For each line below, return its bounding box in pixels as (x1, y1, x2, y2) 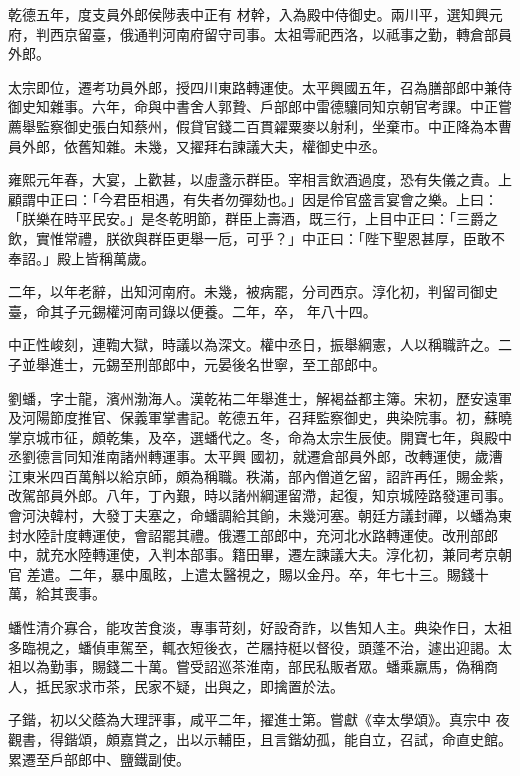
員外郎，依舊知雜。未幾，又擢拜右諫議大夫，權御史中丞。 (8, 135, 386, 156)
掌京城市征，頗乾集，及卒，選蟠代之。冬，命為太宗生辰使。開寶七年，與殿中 (8, 426, 512, 447)
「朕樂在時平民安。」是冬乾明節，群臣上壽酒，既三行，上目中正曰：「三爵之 (8, 208, 498, 229)
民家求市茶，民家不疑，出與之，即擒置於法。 (49, 675, 344, 696)
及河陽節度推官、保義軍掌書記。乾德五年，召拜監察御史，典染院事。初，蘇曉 (8, 407, 512, 428)
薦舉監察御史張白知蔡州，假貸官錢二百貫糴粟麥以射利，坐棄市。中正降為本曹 (8, 115, 512, 136)
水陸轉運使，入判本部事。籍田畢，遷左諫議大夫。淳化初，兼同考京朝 (63, 544, 512, 565)
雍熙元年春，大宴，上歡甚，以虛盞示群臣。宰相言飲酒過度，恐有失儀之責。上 (8, 169, 512, 190)
